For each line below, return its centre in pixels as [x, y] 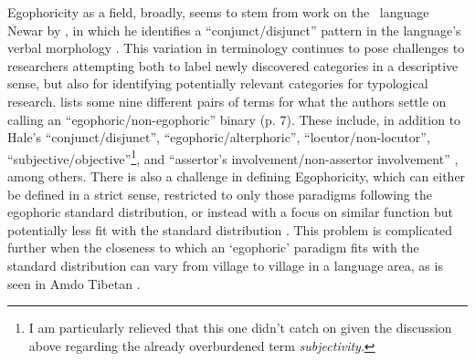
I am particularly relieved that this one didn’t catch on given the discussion [240, 328]
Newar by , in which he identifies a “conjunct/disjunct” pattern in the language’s [234, 30]
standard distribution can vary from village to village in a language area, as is [225, 265]
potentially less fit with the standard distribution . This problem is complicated [230, 229]
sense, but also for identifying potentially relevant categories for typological [218, 83]
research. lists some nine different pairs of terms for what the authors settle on [227, 101]
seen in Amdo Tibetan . [74, 283]
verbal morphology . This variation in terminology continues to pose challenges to [236, 48]
